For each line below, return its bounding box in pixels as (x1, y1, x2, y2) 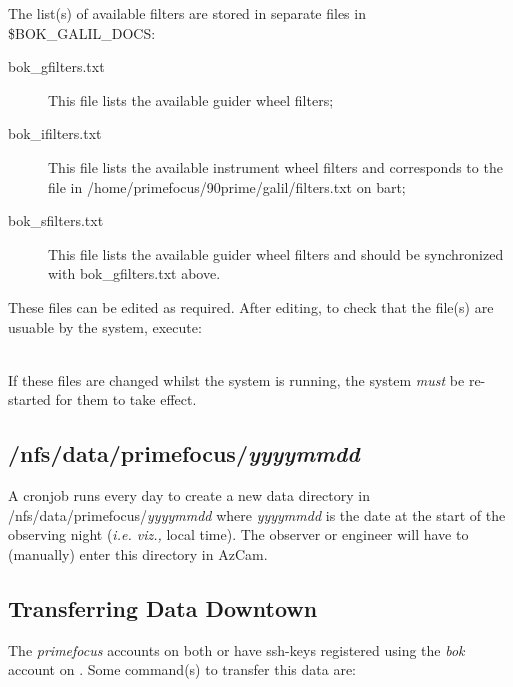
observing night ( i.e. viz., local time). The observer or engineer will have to (8, 524, 469, 545)
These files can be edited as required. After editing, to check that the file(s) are (8, 296, 494, 317)
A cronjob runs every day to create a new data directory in (8, 485, 370, 506)
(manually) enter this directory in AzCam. (8, 543, 268, 564)
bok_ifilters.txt (8, 123, 102, 144)
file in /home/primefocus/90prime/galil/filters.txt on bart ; (48, 176, 406, 197)
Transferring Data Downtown (8, 592, 318, 623)
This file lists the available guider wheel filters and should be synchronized (48, 243, 504, 264)
